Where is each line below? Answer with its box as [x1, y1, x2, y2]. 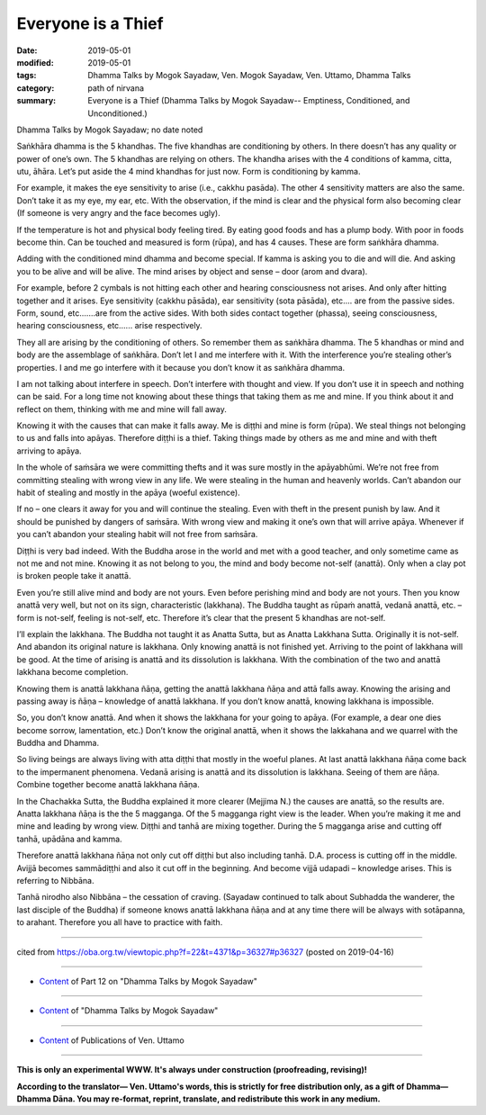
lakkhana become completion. [16, 667, 129, 678]
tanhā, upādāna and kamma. [16, 833, 122, 844]
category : [16, 82, 55, 94]
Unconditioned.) [87, 108, 148, 119]
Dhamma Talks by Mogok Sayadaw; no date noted [16, 124, 203, 135]
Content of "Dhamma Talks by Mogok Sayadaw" [39, 1005, 219, 1016]
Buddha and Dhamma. [16, 738, 99, 749]
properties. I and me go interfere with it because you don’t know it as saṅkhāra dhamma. [16, 362, 346, 373]
